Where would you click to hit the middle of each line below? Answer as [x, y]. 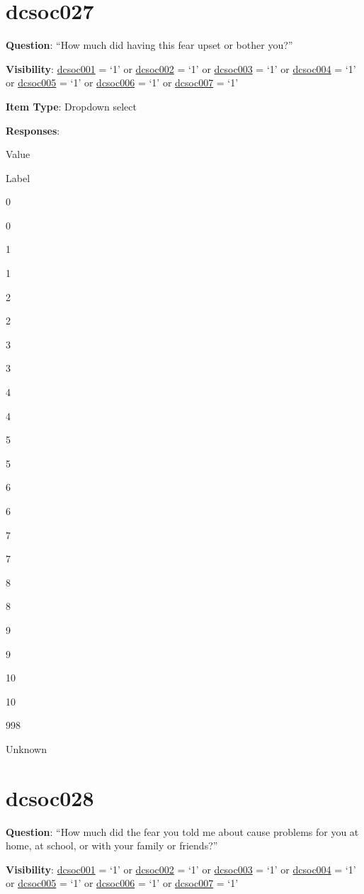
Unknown [26, 748]
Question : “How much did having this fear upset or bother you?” [149, 45]
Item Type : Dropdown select [71, 106]
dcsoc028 [50, 797]
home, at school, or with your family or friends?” [112, 845]
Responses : [33, 130]
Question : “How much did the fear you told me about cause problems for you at [182, 831]
